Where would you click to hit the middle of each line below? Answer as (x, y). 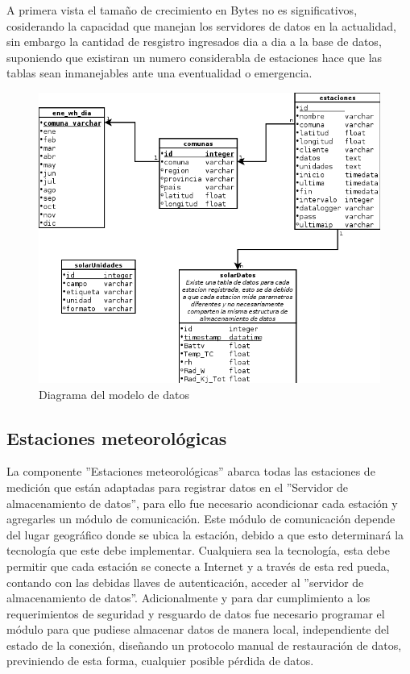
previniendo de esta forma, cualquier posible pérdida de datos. (160, 661)
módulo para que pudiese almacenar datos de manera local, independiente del (198, 629)
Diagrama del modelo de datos (114, 394)
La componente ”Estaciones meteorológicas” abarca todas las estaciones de (191, 471)
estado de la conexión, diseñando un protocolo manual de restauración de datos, (204, 645)
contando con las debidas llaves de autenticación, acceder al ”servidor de (185, 582)
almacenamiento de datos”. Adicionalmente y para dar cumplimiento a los (188, 598)
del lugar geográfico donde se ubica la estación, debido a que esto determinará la (205, 534)
